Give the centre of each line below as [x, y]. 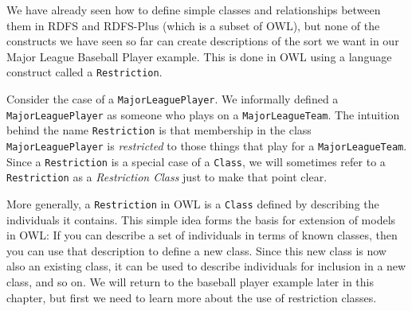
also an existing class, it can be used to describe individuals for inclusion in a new [206, 266]
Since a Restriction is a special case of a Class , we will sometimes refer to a [196, 161]
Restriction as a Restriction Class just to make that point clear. [167, 177]
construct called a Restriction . [84, 72]
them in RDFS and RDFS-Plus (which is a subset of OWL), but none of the [193, 25]
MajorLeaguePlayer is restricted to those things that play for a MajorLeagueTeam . [207, 146]
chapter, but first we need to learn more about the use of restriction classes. [192, 297]
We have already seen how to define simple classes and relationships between [194, 10]
